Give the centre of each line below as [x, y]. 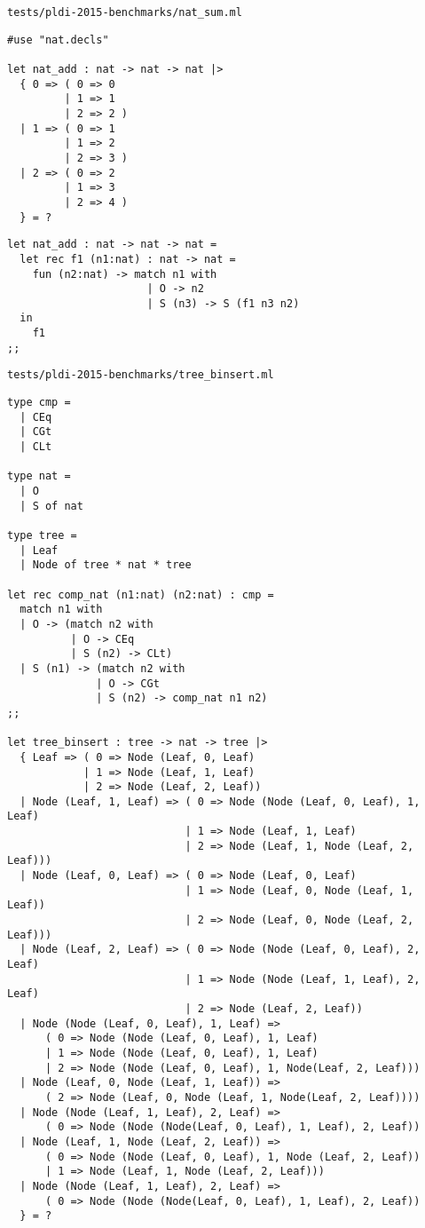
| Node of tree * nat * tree [106, 565]
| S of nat [51, 506]
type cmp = [39, 403]
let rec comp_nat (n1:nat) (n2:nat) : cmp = [141, 594]
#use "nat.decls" [58, 40]
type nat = [39, 476]
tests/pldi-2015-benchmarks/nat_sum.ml [125, 12]
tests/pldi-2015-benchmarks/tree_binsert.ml [141, 375]
